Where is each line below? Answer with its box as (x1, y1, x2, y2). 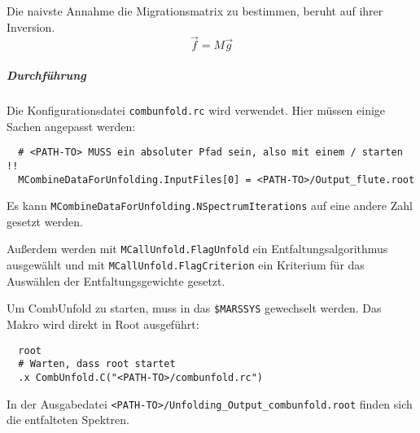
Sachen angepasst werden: (7, 117, 136, 134)
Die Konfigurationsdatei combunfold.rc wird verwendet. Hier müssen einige (7, 101, 386, 118)
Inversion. (7, 18, 55, 35)
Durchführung (7, 67, 86, 83)
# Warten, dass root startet (18, 358, 176, 370)
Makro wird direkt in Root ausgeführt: (7, 316, 199, 332)
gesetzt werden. (7, 212, 83, 230)
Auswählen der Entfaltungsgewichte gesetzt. (7, 272, 225, 289)
